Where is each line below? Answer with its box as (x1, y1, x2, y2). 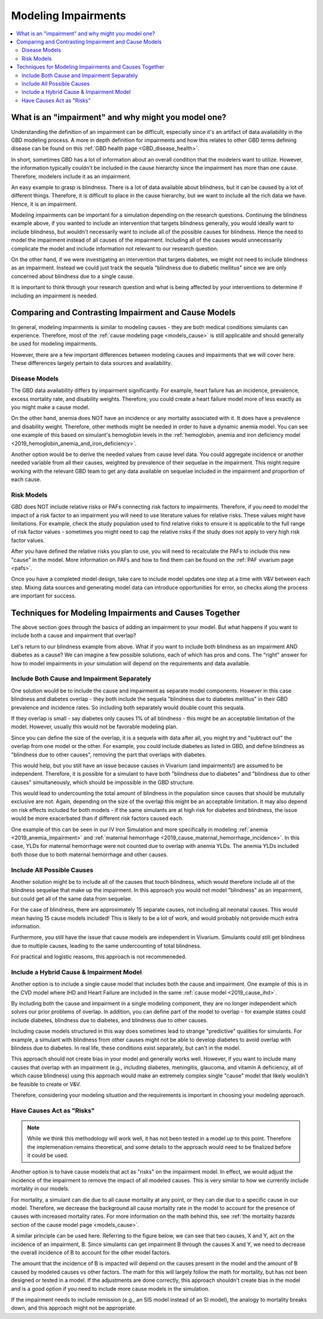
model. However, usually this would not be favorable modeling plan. (11, 723, 178, 730)
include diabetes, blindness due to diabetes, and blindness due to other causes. (11, 1016, 208, 1023)
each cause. (11, 476, 42, 483)
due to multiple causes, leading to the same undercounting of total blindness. (11, 942, 202, 949)
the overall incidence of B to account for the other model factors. (11, 1248, 171, 1256)
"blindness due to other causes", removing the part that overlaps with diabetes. (11, 751, 206, 758)
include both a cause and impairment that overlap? (11, 632, 136, 639)
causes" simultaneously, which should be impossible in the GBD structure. (11, 779, 194, 786)
